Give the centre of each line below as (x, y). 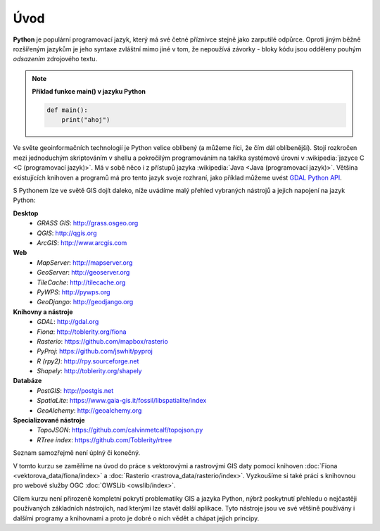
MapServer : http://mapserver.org (85, 262)
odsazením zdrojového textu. (55, 59)
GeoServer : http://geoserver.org (83, 273)
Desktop (26, 213)
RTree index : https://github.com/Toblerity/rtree (104, 439)
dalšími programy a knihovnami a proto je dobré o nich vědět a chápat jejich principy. (136, 518)
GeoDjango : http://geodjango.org (85, 302)
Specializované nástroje (49, 420)
